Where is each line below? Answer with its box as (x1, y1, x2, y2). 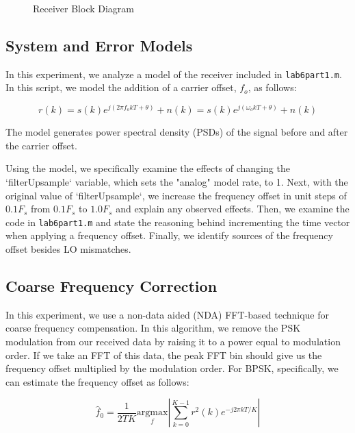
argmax (136, 408, 168, 418)
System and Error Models (5, 34, 193, 55)
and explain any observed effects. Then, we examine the (116, 201, 350, 216)
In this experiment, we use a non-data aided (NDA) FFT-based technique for (5, 307, 329, 321)
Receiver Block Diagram (33, 1, 135, 15)
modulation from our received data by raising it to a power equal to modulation (5, 334, 341, 348)
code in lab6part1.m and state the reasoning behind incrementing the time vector (5, 214, 350, 229)
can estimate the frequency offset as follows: (5, 374, 189, 388)
